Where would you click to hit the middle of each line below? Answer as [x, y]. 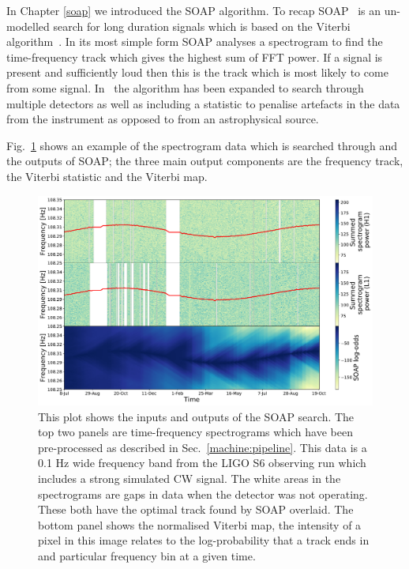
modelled [28, 26]
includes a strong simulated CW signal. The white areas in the [189, 478]
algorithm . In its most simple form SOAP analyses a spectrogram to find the [195, 41]
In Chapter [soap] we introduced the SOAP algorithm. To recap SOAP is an [194, 10]
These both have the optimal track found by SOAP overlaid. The [196, 509]
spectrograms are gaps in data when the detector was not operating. [203, 494]
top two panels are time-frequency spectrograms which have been [195, 432]
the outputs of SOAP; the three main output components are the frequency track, [205, 161]
